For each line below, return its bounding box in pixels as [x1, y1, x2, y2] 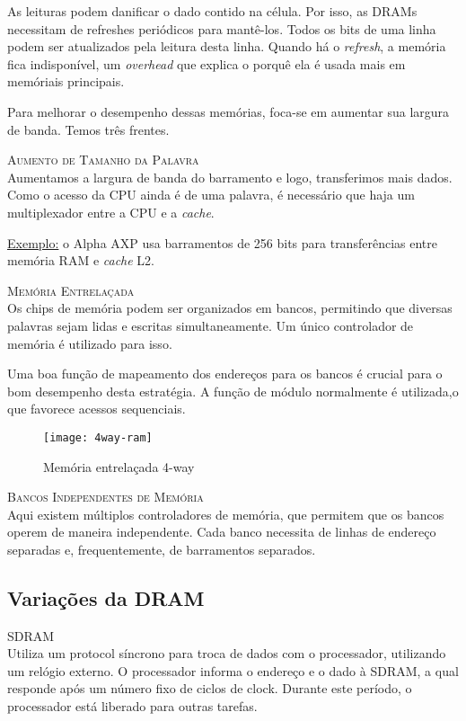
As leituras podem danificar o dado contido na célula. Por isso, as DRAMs [7, 2, 418, 20]
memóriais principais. [7, 72, 125, 91]
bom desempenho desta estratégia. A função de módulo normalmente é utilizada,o [7, 381, 459, 400]
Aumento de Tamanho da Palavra [7, 150, 199, 169]
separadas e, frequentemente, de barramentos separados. [7, 539, 316, 558]
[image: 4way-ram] [43, 431, 153, 444]
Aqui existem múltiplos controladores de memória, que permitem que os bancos [7, 504, 444, 523]
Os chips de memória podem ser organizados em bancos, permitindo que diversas [7, 298, 453, 317]
